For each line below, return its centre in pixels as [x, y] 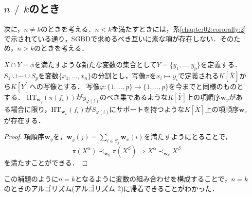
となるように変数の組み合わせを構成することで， [153, 179]
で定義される [198, 75]
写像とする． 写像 [71, 86]
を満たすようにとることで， [188, 136]
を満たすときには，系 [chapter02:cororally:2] [179, 29]
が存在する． [24, 120]
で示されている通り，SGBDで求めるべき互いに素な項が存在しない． [112, 38]
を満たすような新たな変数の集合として [95, 64]
